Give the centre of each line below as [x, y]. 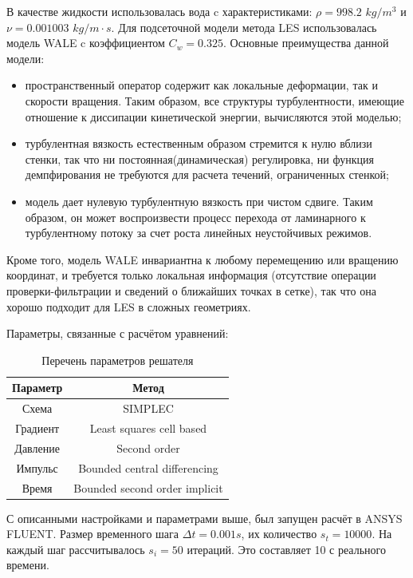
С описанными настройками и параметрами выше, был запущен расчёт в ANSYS [205, 518]
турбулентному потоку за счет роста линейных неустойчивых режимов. [199, 233]
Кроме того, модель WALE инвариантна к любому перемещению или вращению [203, 259]
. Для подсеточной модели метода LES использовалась [244, 27]
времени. [28, 565]
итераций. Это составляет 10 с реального [286, 549]
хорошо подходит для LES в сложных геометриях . [129, 306]
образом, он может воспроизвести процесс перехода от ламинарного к [195, 217]
